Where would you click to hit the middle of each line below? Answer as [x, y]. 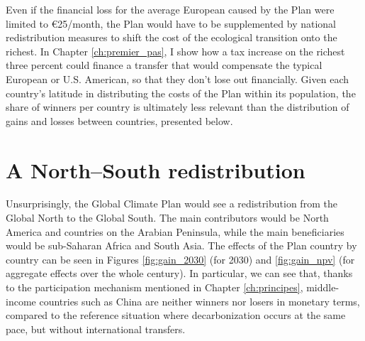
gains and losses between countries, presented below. [119, 120]
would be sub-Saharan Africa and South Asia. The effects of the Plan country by [181, 245]
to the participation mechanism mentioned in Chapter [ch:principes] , [155, 287]
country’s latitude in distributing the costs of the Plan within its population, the [181, 93]
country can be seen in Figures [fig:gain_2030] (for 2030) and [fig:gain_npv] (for [180, 259]
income [21, 301]
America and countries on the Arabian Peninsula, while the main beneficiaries [175, 231]
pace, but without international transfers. [96, 329]
